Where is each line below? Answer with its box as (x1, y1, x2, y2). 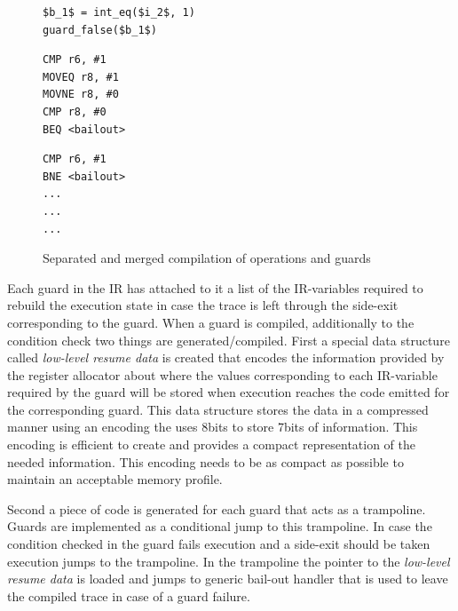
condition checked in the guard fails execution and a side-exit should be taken (7, 535, 430, 553)
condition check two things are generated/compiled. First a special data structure (7, 330, 450, 349)
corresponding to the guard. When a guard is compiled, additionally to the (7, 313, 415, 331)
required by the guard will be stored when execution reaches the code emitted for (7, 383, 450, 401)
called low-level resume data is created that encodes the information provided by (7, 348, 445, 367)
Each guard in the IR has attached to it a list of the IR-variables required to (7, 278, 423, 297)
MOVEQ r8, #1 (43, 70, 119, 83)
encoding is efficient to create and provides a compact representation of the (7, 435, 416, 454)
